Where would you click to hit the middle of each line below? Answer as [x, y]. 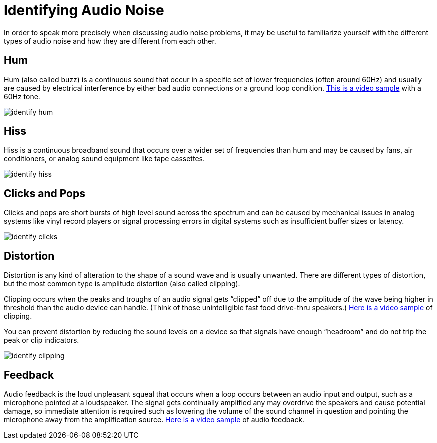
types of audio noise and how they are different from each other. [110, 41]
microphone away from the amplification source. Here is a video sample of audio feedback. [154, 419]
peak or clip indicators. [42, 340]
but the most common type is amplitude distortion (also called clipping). [122, 284]
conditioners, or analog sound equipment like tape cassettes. [104, 159]
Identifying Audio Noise [84, 10]
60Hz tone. [22, 96]
